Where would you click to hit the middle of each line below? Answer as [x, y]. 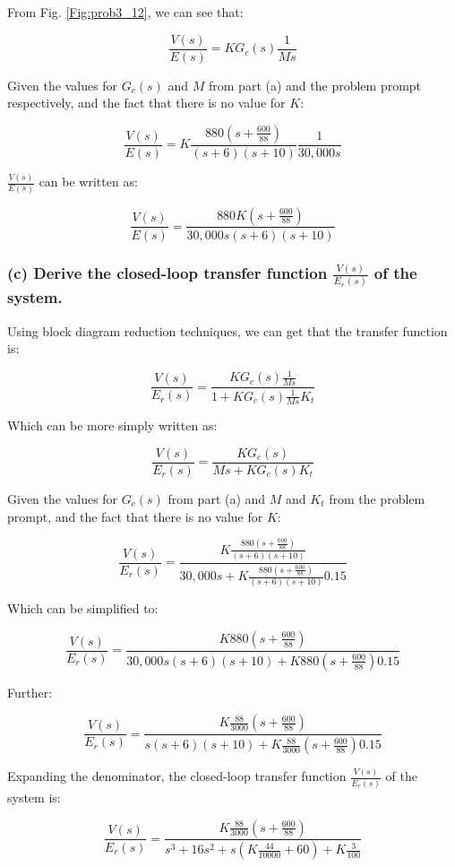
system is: [34, 797]
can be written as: [88, 182]
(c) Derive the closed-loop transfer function [167, 273]
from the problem [377, 499]
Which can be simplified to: [83, 608]
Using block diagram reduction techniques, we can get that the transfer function [227, 330]
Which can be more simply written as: [112, 425]
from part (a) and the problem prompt [315, 85]
